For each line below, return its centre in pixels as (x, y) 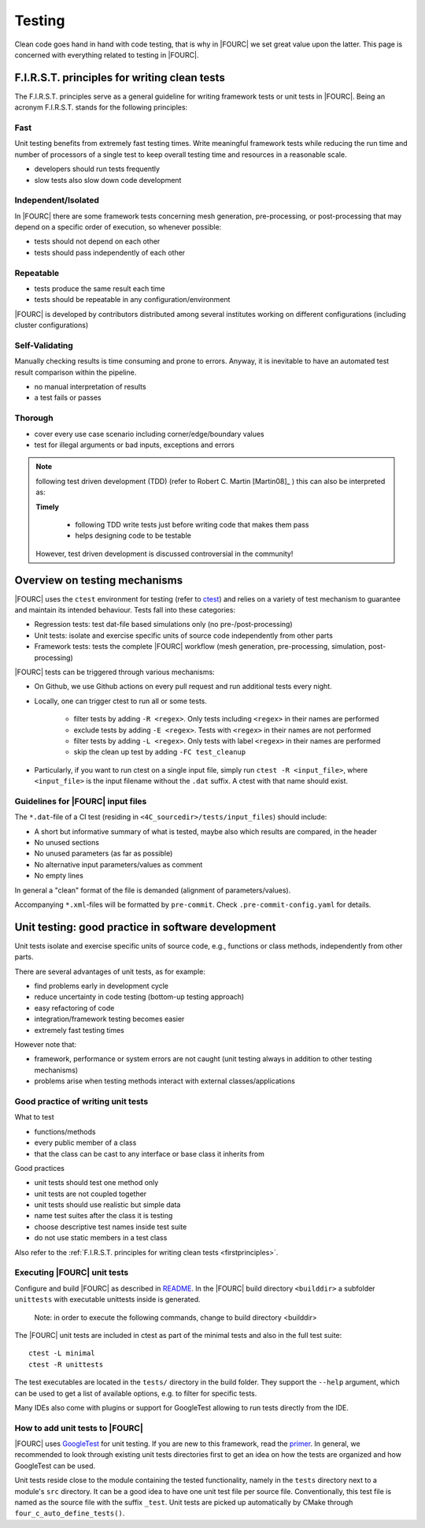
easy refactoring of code (74, 1008)
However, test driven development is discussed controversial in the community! (164, 553)
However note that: (46, 1045)
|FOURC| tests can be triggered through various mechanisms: (115, 672)
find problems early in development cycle (102, 986)
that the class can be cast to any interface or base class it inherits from (150, 1153)
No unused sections (67, 843)
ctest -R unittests (66, 1364)
